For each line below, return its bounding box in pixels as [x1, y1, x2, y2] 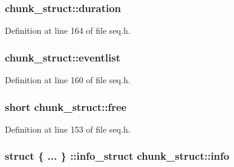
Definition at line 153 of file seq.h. [5, 122, 131, 135]
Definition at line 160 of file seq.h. [5, 74, 131, 86]
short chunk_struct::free [5, 99, 127, 114]
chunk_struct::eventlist [5, 49, 120, 65]
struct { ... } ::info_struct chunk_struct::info [5, 148, 230, 163]
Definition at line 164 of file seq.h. [5, 24, 131, 37]
